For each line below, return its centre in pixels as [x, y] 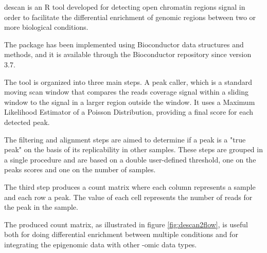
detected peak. [27, 122]
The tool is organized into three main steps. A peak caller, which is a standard [128, 82]
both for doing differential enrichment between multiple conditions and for [121, 234]
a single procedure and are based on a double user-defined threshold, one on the [130, 159]
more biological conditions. [46, 27]
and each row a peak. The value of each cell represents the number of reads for [128, 197]
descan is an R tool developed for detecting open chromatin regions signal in [125, 7]
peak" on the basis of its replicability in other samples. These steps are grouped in [133, 149]
